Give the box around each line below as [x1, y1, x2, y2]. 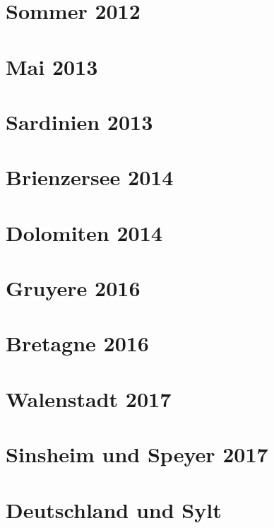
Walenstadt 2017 [6, 384, 172, 413]
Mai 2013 [6, 52, 98, 81]
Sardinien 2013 [6, 107, 153, 136]
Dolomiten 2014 [6, 218, 162, 247]
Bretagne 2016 [6, 329, 149, 358]
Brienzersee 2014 [6, 163, 174, 192]
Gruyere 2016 [6, 274, 141, 303]
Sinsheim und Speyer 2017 [6, 440, 268, 469]
